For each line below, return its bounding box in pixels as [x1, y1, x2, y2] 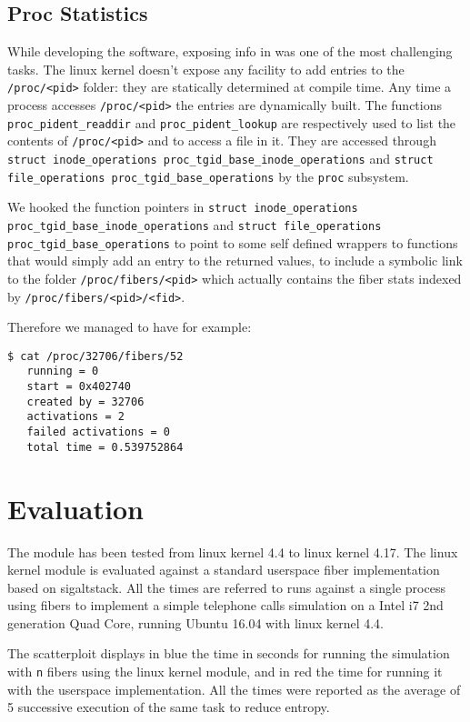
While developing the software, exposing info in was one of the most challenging [7, 42, 453, 61]
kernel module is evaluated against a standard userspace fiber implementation [7, 560, 440, 579]
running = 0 [26, 365, 99, 378]
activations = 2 [26, 410, 125, 424]
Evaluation [7, 489, 144, 526]
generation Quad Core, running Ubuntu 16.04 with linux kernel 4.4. [7, 613, 385, 632]
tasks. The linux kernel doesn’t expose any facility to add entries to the [7, 59, 405, 78]
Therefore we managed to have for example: [7, 317, 252, 336]
